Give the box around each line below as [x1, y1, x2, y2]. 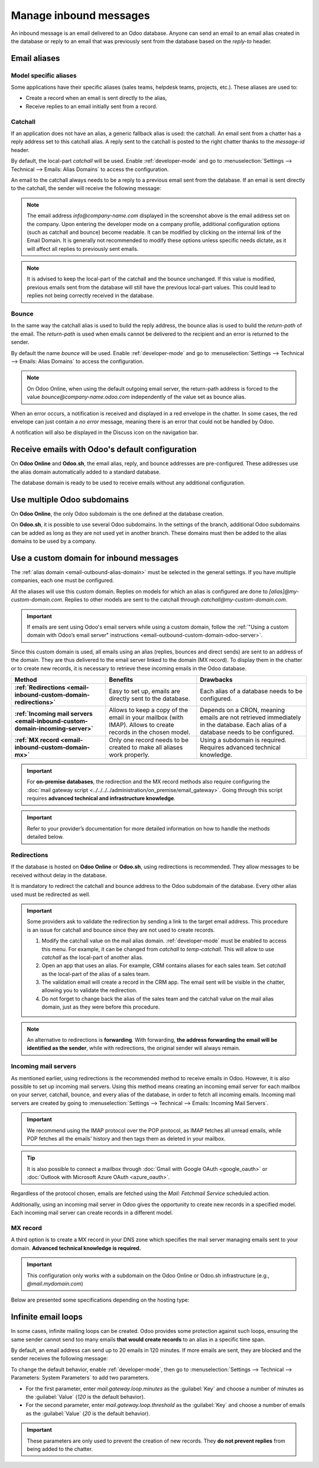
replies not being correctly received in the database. [27, 292, 154, 299]
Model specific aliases [11, 71, 77, 79]
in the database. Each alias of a [200, 720, 287, 729]
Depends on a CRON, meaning [200, 706, 285, 714]
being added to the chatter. [27, 1445, 93, 1453]
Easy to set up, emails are [109, 687, 180, 695]
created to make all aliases [109, 743, 183, 751]
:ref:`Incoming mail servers [14, 709, 93, 717]
